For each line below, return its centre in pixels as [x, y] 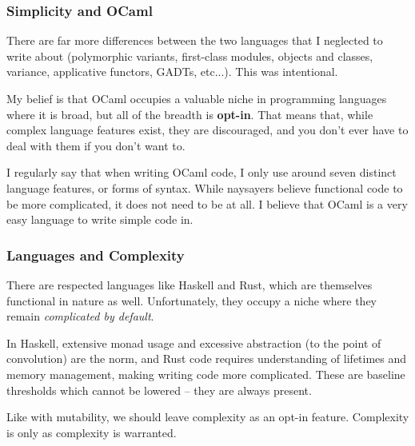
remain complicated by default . [80, 316]
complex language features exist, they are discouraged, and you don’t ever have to [207, 130]
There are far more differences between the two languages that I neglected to [195, 40]
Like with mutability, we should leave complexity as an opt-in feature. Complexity [208, 417]
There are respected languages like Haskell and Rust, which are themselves [190, 284]
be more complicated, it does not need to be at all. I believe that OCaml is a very [207, 203]
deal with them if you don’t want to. [96, 145]
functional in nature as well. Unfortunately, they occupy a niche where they [192, 300]
